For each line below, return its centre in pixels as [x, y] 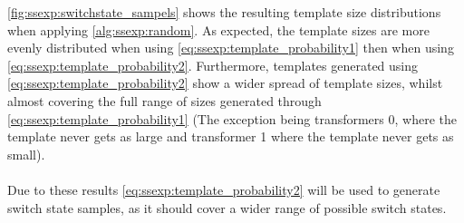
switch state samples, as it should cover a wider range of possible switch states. [227, 207]
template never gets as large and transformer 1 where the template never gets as [231, 136]
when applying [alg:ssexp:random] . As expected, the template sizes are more [218, 29]
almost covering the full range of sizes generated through [164, 100]
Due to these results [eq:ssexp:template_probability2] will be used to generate [224, 189]
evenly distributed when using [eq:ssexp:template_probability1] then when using [231, 48]
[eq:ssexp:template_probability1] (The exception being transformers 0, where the [232, 118]
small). [26, 154]
